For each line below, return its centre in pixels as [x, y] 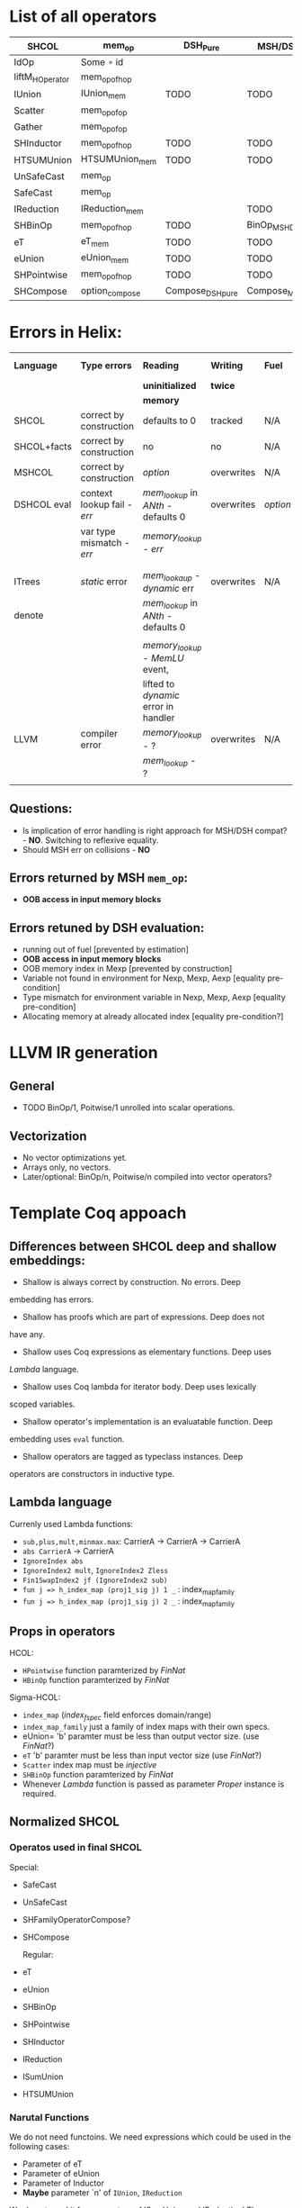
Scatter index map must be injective [89, 1765]
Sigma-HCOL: [35, 1697]
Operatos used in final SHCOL [75, 1848]
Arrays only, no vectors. [67, 1167]
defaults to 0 [169, 421]
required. [39, 1794]
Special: [24, 1867]
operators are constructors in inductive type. [92, 1474]
